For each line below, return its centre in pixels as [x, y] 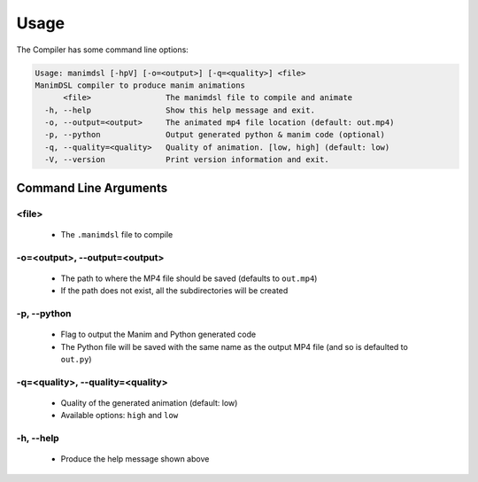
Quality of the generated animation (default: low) [149, 402]
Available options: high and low [119, 416]
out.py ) [76, 359]
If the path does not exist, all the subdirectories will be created [174, 291]
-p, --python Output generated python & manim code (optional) [215, 135]
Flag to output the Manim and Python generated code [158, 334]
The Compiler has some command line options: [103, 50]
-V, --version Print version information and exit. [187, 160]
